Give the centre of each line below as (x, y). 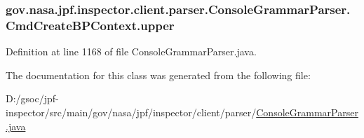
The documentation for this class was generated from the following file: (158, 75)
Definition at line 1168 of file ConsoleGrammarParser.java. (131, 51)
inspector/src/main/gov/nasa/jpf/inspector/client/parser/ (131, 112)
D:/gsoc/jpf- (32, 98)
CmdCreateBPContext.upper (90, 25)
